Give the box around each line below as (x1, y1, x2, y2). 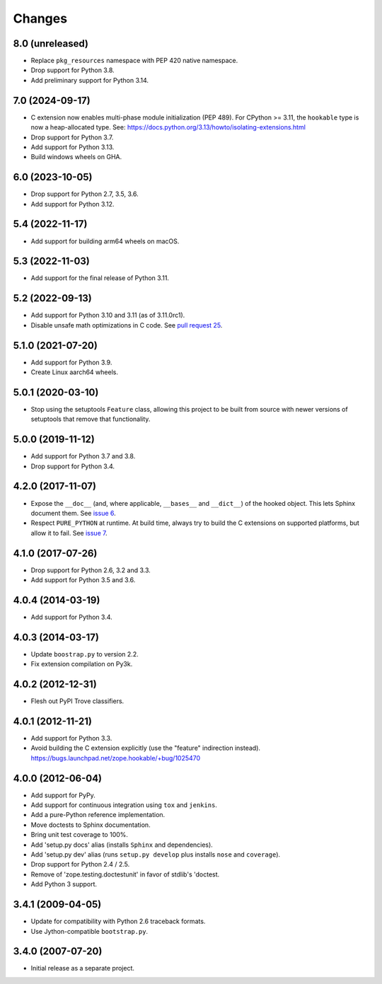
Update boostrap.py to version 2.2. (30, 649, 139, 658)
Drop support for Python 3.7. (30, 133, 114, 141)
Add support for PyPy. (30, 791, 95, 799)
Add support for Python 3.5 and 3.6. (30, 575, 136, 584)
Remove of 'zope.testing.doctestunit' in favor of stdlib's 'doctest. (30, 870, 220, 879)
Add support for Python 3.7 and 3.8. (30, 452, 136, 461)
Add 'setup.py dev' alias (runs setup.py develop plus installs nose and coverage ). (30, 850, 281, 859)
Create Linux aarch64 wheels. (30, 368, 118, 376)
